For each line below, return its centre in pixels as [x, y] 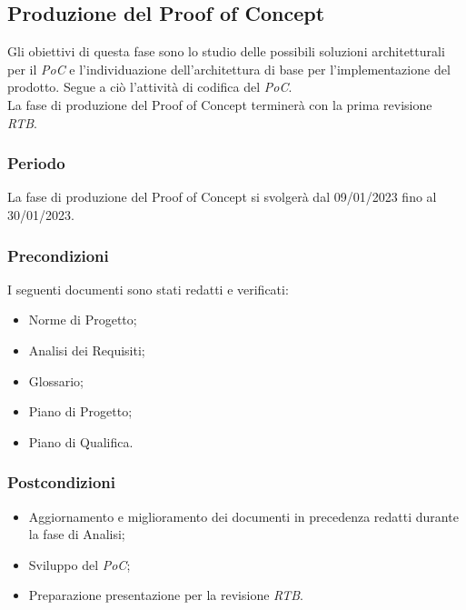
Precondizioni [58, 255]
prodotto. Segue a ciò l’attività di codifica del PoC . [150, 87]
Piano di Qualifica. [81, 441]
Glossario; [56, 380]
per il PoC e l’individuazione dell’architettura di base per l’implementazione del [229, 69]
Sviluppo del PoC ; [79, 564]
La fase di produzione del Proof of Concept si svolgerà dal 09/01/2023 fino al [222, 197]
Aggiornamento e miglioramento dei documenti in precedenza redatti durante [243, 516]
